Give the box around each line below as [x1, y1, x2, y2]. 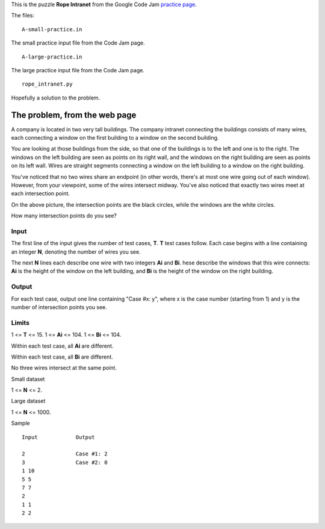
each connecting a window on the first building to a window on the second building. [11, 134, 219, 142]
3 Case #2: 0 [22, 459, 108, 466]
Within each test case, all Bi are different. [11, 353, 114, 360]
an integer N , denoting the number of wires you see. [11, 248, 141, 255]
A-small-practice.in [22, 26, 82, 33]
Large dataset [11, 398, 46, 405]
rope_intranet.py [22, 81, 73, 87]
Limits [11, 318, 30, 327]
